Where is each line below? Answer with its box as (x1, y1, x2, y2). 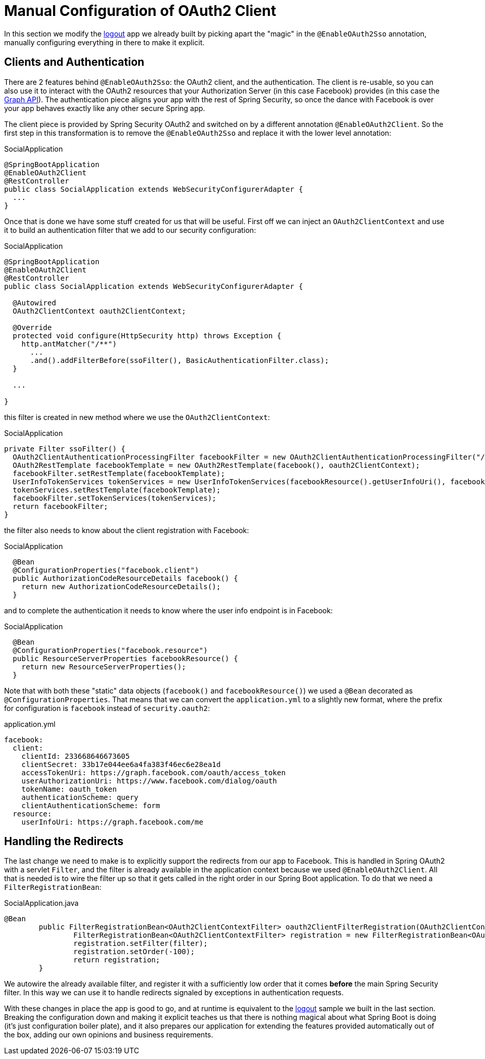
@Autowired (12, 298, 57, 307)
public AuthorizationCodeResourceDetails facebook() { (12, 574, 238, 582)
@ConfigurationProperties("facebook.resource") (12, 646, 208, 654)
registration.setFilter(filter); (73, 939, 208, 948)
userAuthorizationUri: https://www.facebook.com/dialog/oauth (21, 776, 277, 785)
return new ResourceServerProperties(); (21, 662, 186, 671)
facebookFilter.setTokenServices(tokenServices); (12, 494, 217, 502)
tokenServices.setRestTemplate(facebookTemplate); (12, 485, 221, 494)
